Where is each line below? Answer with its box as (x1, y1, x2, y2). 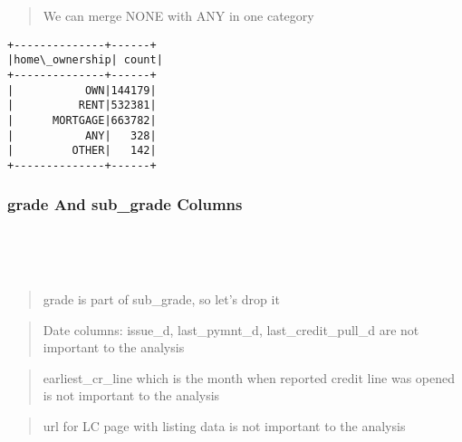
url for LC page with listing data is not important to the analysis (43, 416, 406, 435)
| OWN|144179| (7, 83, 157, 97)
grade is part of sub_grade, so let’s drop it (43, 289, 280, 308)
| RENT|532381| (7, 99, 157, 112)
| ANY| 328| (7, 129, 157, 142)
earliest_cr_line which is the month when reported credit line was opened (43, 368, 456, 387)
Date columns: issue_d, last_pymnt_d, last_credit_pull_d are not (43, 320, 419, 339)
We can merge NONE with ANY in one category (43, 6, 314, 24)
